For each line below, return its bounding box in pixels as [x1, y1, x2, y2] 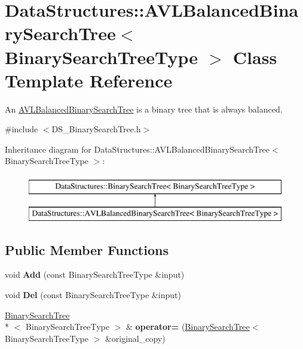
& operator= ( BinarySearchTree [126, 320, 250, 333]
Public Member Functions [5, 240, 169, 259]
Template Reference [5, 68, 173, 92]
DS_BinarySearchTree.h [51, 123, 141, 135]
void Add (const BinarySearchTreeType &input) [5, 268, 185, 281]
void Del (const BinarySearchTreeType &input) [5, 289, 181, 301]
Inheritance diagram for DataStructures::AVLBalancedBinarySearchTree [5, 142, 270, 155]
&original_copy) [105, 332, 166, 344]
